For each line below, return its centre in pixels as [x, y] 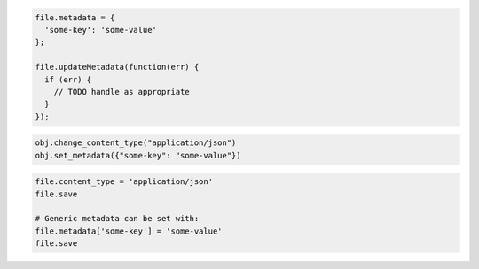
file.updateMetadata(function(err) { [117, 67]
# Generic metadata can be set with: [117, 219]
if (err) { [68, 79]
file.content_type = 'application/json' [124, 182]
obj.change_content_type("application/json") [136, 143]
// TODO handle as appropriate [122, 92]
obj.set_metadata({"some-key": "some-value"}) [138, 155]
